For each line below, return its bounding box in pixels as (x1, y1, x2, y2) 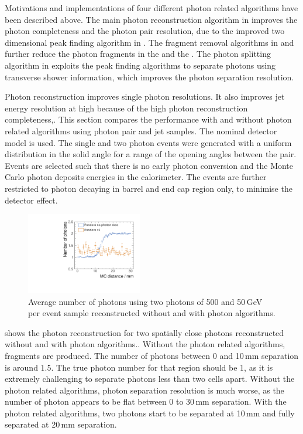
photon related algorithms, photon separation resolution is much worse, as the (5, 384, 284, 396)
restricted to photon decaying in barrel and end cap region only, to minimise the (5, 182, 292, 194)
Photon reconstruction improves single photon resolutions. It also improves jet (5, 90, 285, 103)
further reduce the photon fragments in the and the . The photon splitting (5, 48, 271, 60)
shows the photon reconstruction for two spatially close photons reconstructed (5, 326, 284, 338)
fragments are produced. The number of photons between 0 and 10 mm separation (5, 349, 299, 361)
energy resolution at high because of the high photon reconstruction (5, 101, 248, 114)
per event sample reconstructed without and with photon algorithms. (28, 307, 276, 319)
